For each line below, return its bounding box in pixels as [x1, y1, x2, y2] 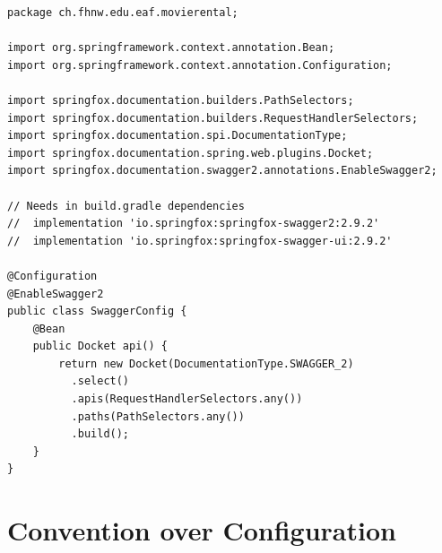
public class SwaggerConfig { [7, 305, 187, 318]
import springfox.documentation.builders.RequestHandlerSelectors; [7, 111, 419, 125]
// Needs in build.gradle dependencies [7, 199, 245, 212]
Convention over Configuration [7, 512, 396, 549]
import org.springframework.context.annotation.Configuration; [7, 58, 393, 72]
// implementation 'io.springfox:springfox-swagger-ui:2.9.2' [7, 234, 393, 247]
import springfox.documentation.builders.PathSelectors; [7, 93, 354, 107]
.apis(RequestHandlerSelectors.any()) [71, 393, 303, 406]
